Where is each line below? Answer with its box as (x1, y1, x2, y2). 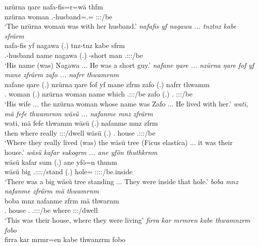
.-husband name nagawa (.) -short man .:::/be (4, 49, 143, 60)
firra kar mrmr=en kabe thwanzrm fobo (4, 234, 126, 245)
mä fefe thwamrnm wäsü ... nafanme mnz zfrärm (4, 108, 153, 118)
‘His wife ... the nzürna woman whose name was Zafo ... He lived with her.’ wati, (4, 98, 249, 108)
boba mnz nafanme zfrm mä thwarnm (4, 195, 119, 205)
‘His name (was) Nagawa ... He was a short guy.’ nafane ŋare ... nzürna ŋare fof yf (4, 59, 254, 70)
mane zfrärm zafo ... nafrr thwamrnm (4, 69, 119, 80)
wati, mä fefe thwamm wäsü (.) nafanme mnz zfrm (4, 118, 158, 128)
